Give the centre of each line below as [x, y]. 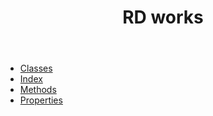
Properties [41, 100]
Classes [36, 68]
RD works [163, 17]
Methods [38, 90]
